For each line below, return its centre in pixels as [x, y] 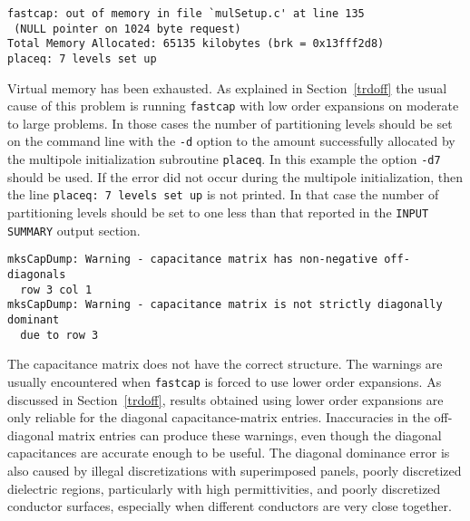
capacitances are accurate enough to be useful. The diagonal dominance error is [229, 453]
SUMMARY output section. [74, 230]
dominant [34, 319]
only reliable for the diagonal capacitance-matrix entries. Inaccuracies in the [219, 417]
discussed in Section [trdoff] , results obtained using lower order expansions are [225, 399]
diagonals [37, 275]
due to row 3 [59, 335]
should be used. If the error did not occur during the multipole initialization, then [235, 176]
